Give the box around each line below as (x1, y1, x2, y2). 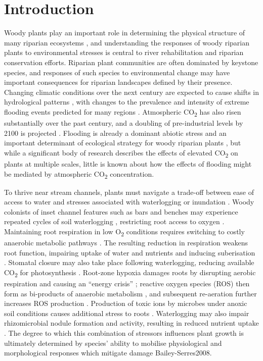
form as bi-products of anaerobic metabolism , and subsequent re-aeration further (4, 288, 257, 298)
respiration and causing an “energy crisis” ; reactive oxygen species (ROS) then (4, 278, 250, 289)
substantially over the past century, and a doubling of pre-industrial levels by (4, 118, 243, 128)
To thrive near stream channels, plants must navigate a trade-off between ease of (4, 186, 254, 197)
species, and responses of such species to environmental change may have (4, 67, 230, 77)
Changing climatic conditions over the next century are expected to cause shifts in (4, 86, 259, 97)
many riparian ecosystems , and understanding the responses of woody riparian (4, 37, 249, 47)
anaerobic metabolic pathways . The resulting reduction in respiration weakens (4, 237, 248, 248)
